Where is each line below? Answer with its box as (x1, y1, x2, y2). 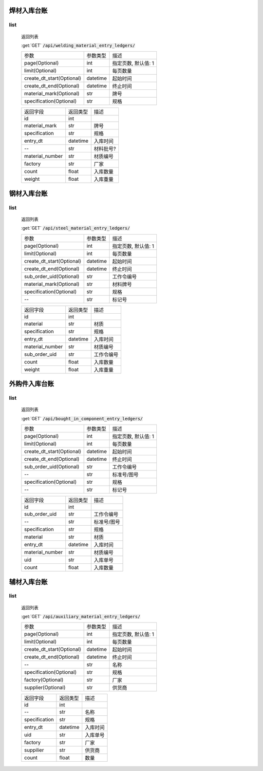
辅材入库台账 (9, 578, 48, 586)
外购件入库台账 (9, 380, 54, 388)
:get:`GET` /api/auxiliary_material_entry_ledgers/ (21, 614, 141, 620)
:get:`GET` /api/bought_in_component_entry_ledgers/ (21, 415, 143, 421)
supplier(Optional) (24, 684, 66, 691)
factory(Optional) (24, 677, 64, 684)
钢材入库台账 (9, 189, 48, 197)
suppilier (24, 747, 44, 753)
